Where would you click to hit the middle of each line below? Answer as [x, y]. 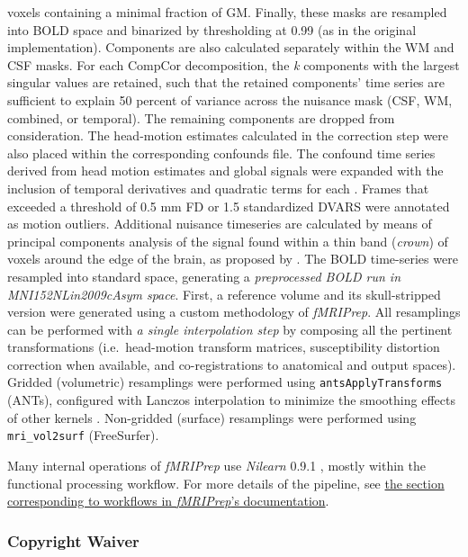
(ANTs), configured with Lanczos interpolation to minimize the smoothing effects [231, 400]
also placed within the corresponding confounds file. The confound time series [221, 153]
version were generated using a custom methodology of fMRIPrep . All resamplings [234, 312]
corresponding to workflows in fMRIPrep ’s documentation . [168, 501]
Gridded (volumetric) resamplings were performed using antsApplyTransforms [225, 382]
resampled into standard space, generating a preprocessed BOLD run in [204, 276]
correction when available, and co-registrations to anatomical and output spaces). [232, 364]
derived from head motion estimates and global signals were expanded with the [225, 171]
